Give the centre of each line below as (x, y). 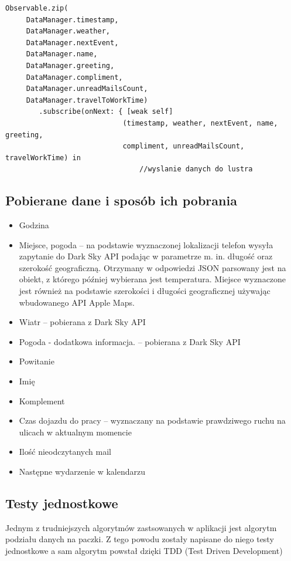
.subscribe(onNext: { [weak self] (106, 112)
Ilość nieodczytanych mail (65, 452)
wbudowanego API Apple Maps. (77, 302)
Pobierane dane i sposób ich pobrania (121, 200)
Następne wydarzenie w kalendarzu (82, 472)
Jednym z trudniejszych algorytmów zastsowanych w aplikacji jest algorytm (141, 527)
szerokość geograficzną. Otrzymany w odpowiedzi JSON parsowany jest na (153, 267)
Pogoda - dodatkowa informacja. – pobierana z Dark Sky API (130, 341)
